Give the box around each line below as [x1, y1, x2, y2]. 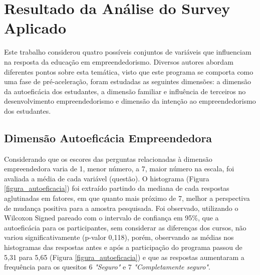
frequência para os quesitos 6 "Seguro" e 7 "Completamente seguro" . [4, 261, 210, 272]
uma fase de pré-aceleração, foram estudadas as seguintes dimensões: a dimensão [4, 76, 251, 87]
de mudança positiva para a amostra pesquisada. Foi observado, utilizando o [4, 202, 238, 213]
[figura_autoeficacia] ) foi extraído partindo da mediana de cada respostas [4, 183, 229, 193]
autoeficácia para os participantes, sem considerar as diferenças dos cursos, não [4, 222, 246, 232]
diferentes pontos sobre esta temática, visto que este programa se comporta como [4, 66, 253, 77]
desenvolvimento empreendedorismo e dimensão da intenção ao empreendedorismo [4, 96, 256, 106]
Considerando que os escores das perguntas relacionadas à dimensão [4, 153, 212, 164]
